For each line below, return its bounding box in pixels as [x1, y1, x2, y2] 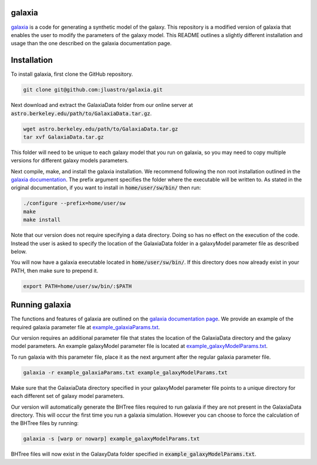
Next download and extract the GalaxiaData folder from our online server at [11, 102, 193, 109]
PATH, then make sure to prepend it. [11, 267, 99, 274]
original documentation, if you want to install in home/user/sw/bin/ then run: [11, 184, 201, 191]
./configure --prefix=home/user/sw [23, 200, 126, 207]
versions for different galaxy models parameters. [11, 157, 129, 164]
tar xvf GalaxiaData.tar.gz [23, 133, 104, 140]
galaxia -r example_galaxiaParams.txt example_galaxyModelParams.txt [23, 369, 228, 376]
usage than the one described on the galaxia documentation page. [11, 40, 172, 47]
